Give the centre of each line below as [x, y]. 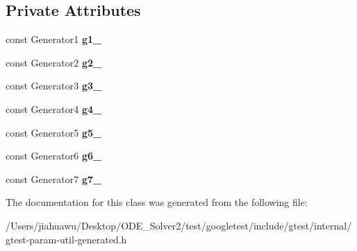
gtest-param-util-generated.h [66, 239]
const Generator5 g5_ [54, 132]
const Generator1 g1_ [54, 39]
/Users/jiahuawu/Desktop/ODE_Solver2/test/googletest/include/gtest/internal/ [179, 225]
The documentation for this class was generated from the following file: [157, 202]
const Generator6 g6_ [54, 156]
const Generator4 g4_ [54, 109]
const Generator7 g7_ [54, 179]
